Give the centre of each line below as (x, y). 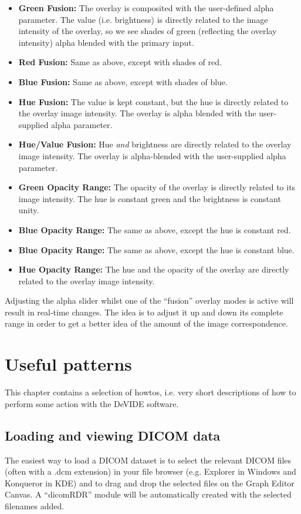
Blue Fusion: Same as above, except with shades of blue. (123, 81)
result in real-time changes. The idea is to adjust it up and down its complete (144, 312)
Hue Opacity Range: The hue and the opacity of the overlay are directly (154, 269)
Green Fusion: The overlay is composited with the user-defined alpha (146, 8)
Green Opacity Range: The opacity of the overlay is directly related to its (157, 187)
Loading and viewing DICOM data (113, 435)
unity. (29, 210)
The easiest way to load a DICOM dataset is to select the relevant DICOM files (148, 460)
